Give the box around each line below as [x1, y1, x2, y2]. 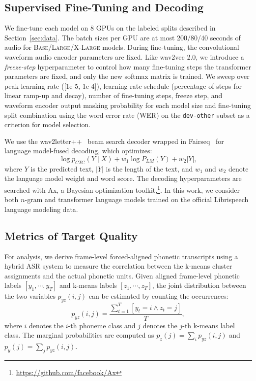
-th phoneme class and [68, 320, 136, 330]
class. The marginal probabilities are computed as [4, 330, 154, 340]
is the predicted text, [30, 163, 94, 173]
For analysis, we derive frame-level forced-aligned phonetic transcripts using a [4, 251, 238, 261]
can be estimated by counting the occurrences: [88, 291, 228, 301]
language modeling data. [4, 204, 78, 214]
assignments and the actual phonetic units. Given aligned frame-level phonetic [4, 270, 240, 280]
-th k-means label [182, 320, 235, 330]
